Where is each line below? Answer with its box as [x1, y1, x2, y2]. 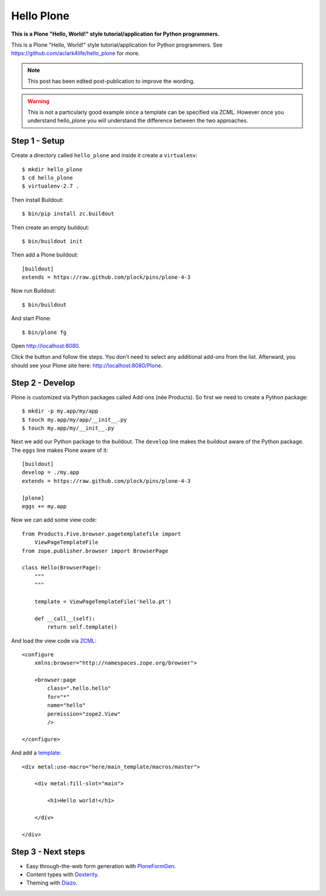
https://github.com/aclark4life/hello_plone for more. [11, 50, 140, 57]
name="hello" [47, 702, 86, 709]
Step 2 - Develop [11, 378, 75, 388]
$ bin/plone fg [22, 329, 67, 336]
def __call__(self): [34, 615, 95, 622]
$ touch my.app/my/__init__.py [22, 424, 115, 431]
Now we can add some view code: [11, 516, 97, 523]
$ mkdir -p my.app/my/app [22, 408, 99, 414]
